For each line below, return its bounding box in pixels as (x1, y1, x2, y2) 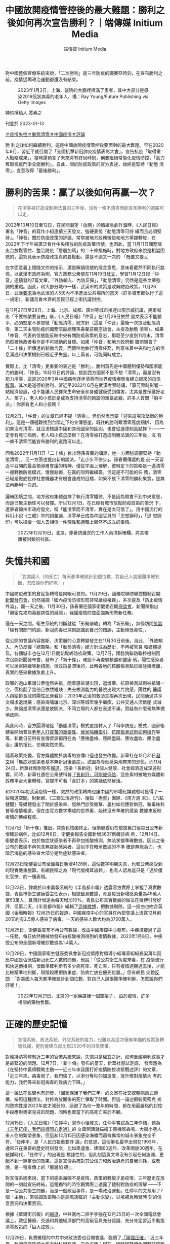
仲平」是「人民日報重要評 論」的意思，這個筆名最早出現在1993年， (20, 1138, 161, 1145)
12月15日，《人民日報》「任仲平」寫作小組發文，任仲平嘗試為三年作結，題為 (5, 1120, 161, 1126)
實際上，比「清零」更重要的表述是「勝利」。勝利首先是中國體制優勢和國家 (5, 363, 158, 369)
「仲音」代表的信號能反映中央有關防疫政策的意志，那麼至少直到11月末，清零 (5, 332, 164, 338)
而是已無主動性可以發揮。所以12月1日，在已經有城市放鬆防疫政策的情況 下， (5, 499, 163, 506)
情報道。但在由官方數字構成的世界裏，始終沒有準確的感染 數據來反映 (18, 808, 162, 814)
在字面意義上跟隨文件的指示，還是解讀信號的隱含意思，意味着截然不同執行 (5, 264, 160, 271)
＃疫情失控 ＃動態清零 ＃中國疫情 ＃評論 (5, 131, 85, 137)
